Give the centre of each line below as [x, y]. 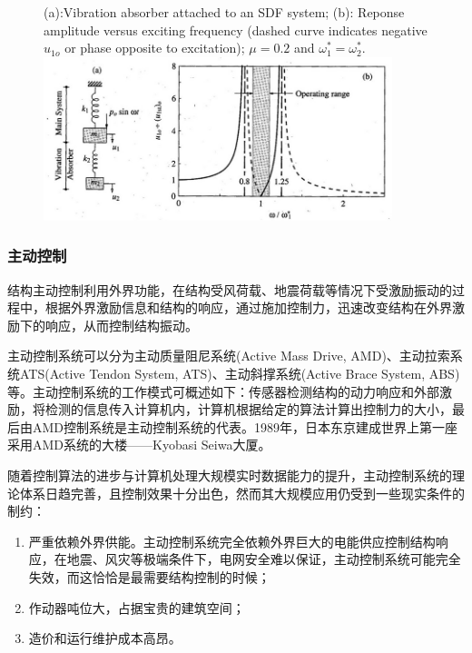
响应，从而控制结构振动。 [121, 325]
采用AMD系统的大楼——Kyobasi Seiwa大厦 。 [139, 445]
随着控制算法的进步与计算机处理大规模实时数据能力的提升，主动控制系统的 [230, 475]
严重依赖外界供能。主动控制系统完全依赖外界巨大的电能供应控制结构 [232, 541]
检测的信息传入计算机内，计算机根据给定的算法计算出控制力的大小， [248, 409]
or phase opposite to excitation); [155, 48]
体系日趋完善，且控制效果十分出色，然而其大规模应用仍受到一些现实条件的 [242, 493]
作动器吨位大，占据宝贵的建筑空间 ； [137, 607]
